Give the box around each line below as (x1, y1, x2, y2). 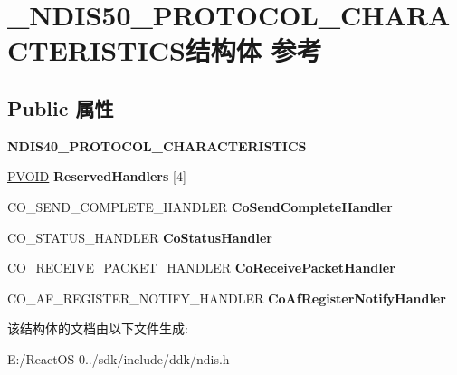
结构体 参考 (185, 32, 322, 69)
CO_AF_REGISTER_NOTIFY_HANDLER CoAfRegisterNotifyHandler (7, 288, 446, 307)
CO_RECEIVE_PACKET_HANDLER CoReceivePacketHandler (7, 258, 395, 277)
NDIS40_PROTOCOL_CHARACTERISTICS (7, 136, 307, 155)
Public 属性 (7, 93, 114, 121)
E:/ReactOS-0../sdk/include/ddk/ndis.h (7, 349, 230, 368)
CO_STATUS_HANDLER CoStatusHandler (7, 227, 272, 246)
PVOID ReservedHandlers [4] (7, 167, 186, 186)
